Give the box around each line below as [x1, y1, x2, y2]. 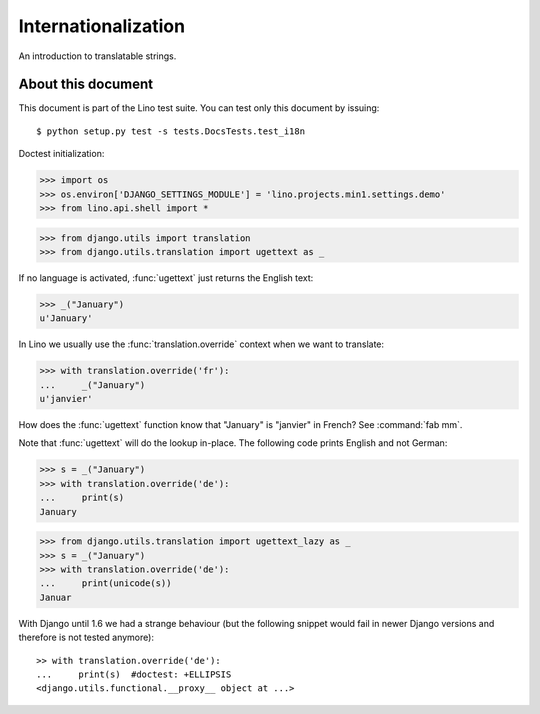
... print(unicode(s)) [39, 578, 172, 589]
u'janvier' [39, 393, 93, 405]
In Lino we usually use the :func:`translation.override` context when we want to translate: [18, 338, 385, 350]
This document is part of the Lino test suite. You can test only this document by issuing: [18, 102, 380, 114]
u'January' [39, 313, 93, 324]
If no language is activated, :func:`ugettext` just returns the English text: [18, 271, 314, 284]
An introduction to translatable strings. [18, 50, 177, 62]
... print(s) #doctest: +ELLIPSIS [36, 668, 232, 680]
